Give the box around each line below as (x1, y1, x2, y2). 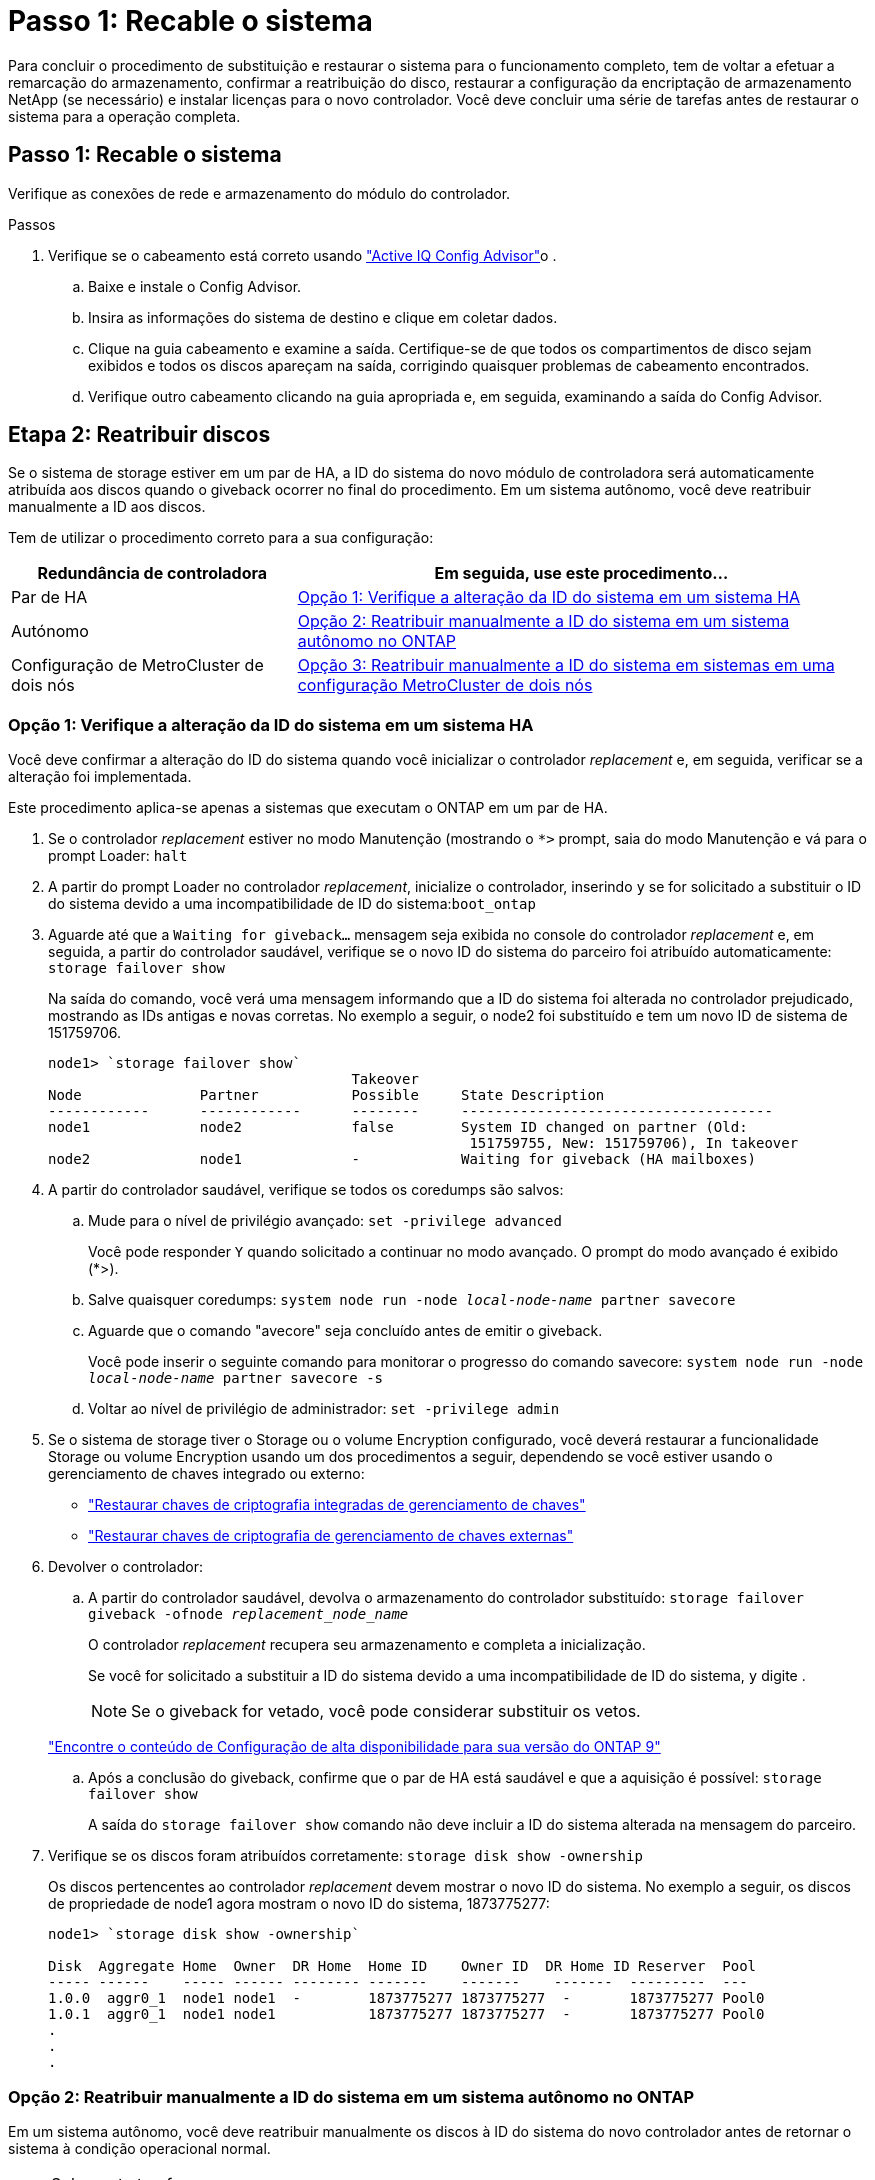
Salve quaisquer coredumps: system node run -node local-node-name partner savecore (88, 1291, 736, 1309)
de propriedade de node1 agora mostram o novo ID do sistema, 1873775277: (48, 1895, 550, 1913)
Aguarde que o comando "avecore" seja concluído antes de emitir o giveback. (88, 1322, 603, 1340)
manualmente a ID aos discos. (8, 498, 206, 516)
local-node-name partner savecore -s (88, 1370, 384, 1387)
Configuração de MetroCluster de (11, 655, 264, 676)
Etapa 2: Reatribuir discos (8, 422, 271, 448)
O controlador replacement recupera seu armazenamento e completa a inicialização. (88, 1636, 646, 1654)
